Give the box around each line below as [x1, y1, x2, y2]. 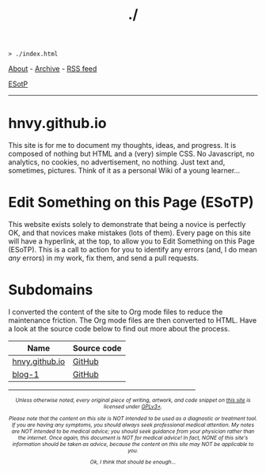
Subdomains [8, 281, 93, 299]
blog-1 [12, 369, 40, 380]
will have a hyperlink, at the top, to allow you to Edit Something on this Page [8, 236, 255, 246]
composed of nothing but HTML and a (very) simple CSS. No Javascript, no [8, 149, 255, 159]
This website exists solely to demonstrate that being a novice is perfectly [8, 220, 246, 229]
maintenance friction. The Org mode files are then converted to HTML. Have [8, 316, 257, 325]
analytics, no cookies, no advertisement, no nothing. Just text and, [8, 157, 226, 167]
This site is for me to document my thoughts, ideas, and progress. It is [8, 141, 237, 150]
